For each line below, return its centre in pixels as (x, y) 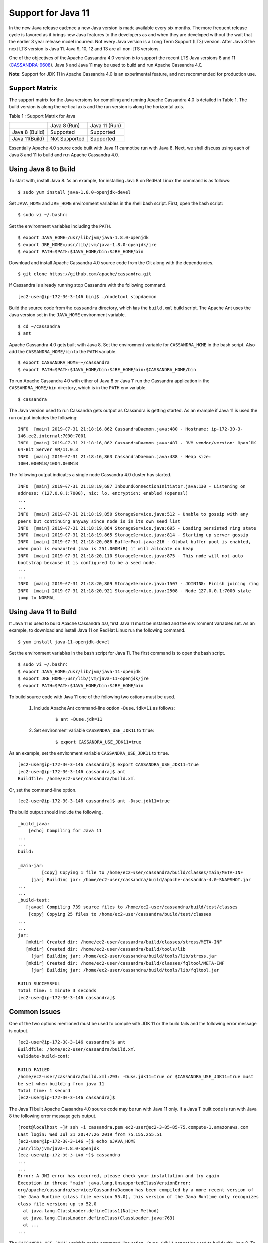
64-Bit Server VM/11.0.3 (48, 450)
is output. (19, 1030)
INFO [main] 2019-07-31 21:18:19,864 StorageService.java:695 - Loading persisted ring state (137, 528)
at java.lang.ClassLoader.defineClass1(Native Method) (91, 1211)
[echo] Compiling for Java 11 (65, 831)
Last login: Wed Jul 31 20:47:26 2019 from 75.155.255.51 (90, 1134)
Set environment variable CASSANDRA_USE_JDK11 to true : (94, 730)
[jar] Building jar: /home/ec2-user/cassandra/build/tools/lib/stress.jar (124, 956)
